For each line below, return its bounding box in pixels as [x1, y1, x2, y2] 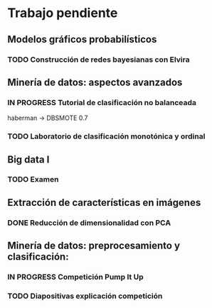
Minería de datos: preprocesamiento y [7, 240, 180, 252]
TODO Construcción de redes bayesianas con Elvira [7, 55, 190, 65]
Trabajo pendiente [7, 5, 118, 21]
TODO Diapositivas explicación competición [7, 291, 163, 301]
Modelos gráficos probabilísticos [7, 33, 157, 45]
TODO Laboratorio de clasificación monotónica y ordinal [7, 131, 206, 141]
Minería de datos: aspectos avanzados [7, 76, 183, 88]
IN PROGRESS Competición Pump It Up [7, 272, 144, 282]
